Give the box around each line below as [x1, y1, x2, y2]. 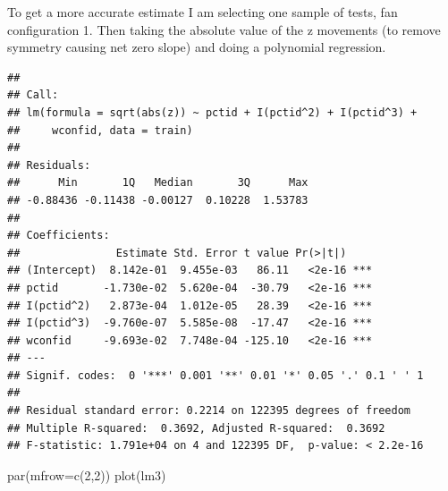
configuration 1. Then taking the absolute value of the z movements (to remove [7, 20, 441, 38]
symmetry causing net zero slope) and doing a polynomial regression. [7, 38, 386, 56]
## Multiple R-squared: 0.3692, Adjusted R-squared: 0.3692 [7, 421, 385, 435]
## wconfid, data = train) [7, 123, 193, 137]
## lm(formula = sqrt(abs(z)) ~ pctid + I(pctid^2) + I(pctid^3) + [7, 106, 418, 119]
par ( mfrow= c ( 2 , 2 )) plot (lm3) [7, 465, 166, 484]
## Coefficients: [7, 229, 110, 242]
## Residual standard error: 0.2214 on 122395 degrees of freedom [7, 404, 411, 418]
